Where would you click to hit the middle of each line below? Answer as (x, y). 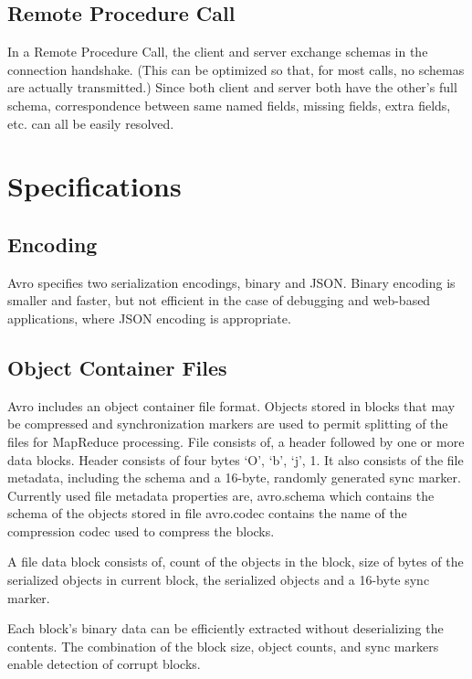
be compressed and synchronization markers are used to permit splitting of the (228, 424)
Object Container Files (117, 367)
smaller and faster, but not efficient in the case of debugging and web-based (219, 300)
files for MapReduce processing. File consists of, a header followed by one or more (236, 441)
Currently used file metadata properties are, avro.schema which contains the (221, 495)
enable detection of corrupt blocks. (104, 664)
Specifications (94, 186)
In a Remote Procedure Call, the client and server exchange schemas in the (218, 52)
